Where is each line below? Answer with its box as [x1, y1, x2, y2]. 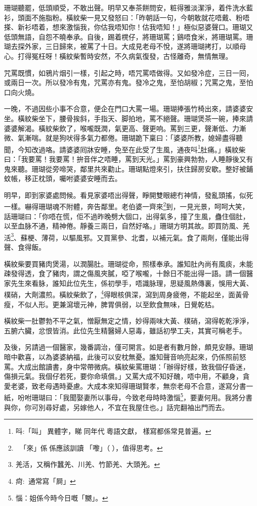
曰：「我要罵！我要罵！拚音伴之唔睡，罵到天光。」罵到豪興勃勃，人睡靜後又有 [4, 153, 253, 164]
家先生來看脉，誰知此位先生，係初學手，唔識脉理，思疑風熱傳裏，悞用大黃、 [4, 277, 253, 288]
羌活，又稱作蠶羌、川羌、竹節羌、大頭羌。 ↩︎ [15, 459, 160, 469]
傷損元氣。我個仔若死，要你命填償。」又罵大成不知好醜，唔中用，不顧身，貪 [4, 371, 250, 381]
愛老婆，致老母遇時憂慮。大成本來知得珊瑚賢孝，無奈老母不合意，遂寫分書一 [4, 380, 253, 391]
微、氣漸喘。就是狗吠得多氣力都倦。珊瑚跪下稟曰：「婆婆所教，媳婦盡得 [4, 133, 236, 143]
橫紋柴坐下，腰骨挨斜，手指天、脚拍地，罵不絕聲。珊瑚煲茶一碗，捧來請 [17, 113, 253, 123]
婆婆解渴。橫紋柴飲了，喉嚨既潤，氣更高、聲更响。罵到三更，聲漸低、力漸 [4, 123, 246, 133]
